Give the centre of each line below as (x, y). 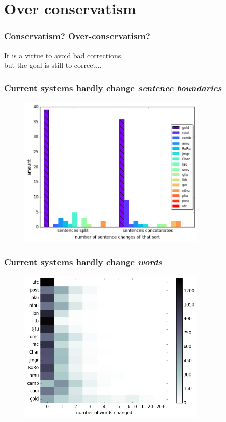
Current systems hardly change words (83, 261)
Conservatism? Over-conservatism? (77, 36)
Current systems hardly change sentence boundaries (113, 88)
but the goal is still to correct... (53, 65)
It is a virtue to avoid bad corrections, (64, 55)
